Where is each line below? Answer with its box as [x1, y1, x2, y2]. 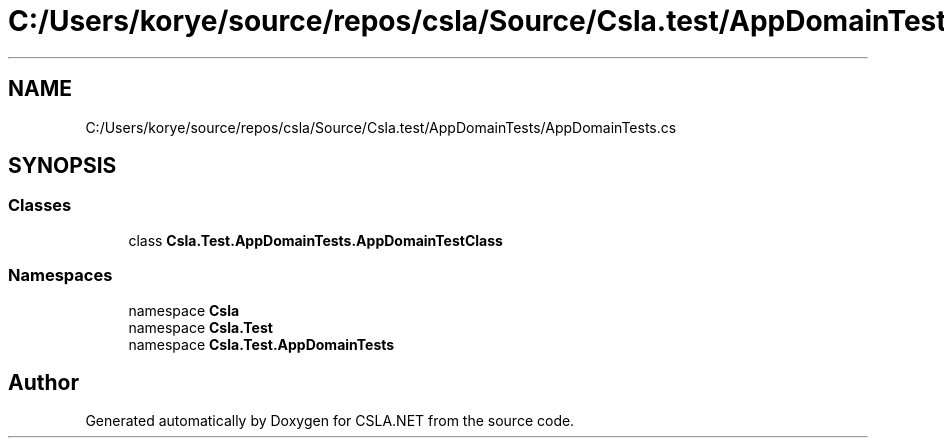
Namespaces [8, 265, 113, 286]
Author [8, 369, 79, 395]
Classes [8, 195, 72, 216]
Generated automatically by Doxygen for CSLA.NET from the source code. [85, 412, 575, 430]
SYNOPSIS [8, 153, 117, 179]
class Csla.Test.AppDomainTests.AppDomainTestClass [128, 231, 503, 249]
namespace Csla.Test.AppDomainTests [128, 335, 395, 353]
